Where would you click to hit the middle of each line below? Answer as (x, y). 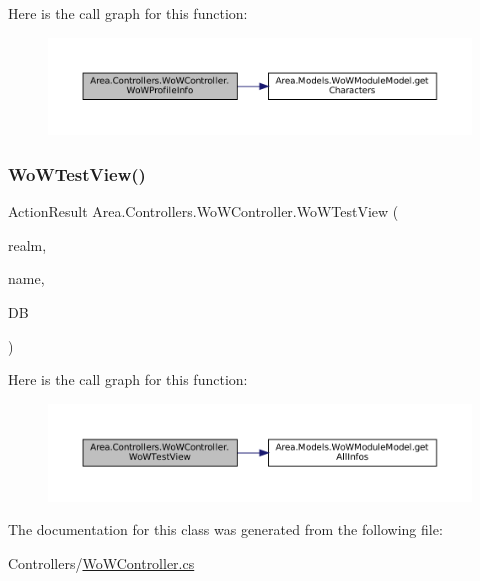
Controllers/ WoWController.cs (101, 562)
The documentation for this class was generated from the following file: (225, 529)
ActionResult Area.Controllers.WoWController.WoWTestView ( (203, 211)
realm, (27, 244)
